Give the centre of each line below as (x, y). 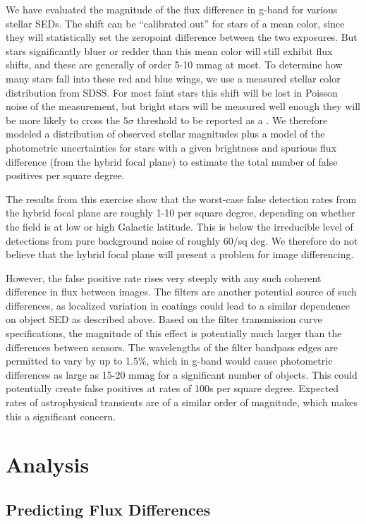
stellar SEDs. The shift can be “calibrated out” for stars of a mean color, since (175, 23)
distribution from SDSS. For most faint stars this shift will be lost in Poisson (172, 92)
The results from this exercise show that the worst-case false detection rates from (181, 199)
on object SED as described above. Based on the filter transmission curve (164, 319)
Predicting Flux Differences (108, 509)
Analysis (48, 464)
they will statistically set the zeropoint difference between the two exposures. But (182, 37)
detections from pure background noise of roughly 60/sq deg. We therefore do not (182, 240)
